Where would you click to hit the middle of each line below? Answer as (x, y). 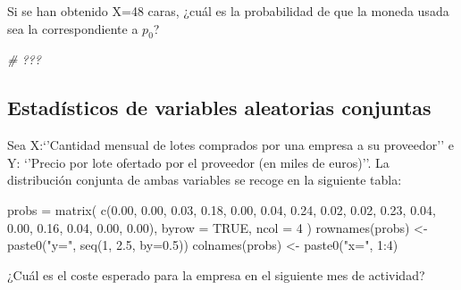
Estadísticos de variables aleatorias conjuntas (219, 108)
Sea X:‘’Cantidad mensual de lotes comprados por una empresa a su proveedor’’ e (230, 145)
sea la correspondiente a (73, 28)
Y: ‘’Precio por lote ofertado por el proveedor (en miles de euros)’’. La (198, 162)
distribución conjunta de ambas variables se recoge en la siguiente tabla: (205, 180)
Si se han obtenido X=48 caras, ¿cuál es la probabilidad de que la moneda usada (228, 11)
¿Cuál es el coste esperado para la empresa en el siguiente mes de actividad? (216, 274)
